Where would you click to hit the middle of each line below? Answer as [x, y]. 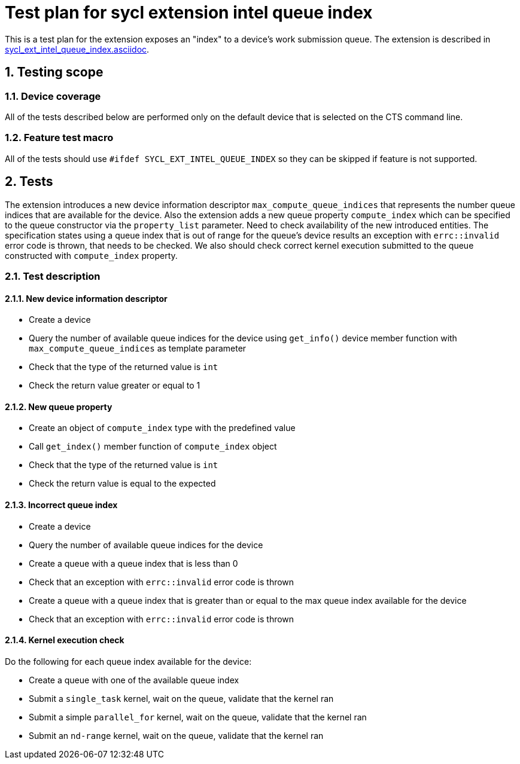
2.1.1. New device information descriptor [86, 298]
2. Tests [29, 182]
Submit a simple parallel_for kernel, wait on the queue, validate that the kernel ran [198, 717]
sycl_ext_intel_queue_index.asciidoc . [77, 49]
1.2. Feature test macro [59, 138]
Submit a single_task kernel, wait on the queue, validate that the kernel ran [181, 698]
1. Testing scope [54, 72]
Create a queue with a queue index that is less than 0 [133, 563]
